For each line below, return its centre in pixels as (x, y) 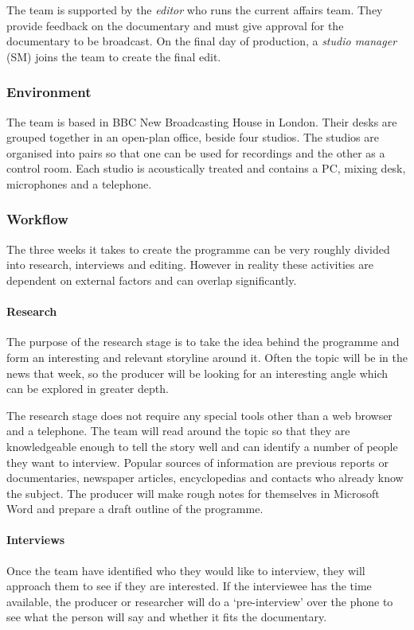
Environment (49, 92)
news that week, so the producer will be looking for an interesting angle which (197, 373)
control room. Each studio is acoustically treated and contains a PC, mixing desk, (206, 168)
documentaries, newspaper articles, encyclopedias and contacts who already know (205, 478)
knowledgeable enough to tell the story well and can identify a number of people (202, 446)
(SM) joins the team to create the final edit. (114, 56)
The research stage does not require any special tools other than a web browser (199, 415)
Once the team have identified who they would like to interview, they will (186, 570)
